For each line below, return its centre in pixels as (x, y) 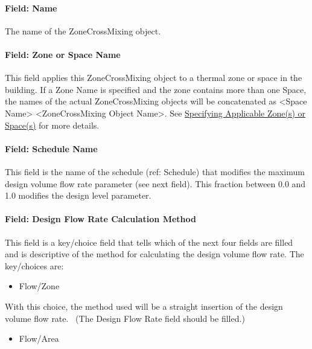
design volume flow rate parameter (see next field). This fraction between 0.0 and (155, 183)
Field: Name (31, 8)
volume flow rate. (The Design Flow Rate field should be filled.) (125, 318)
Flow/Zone (39, 286)
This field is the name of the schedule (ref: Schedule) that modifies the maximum (155, 171)
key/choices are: (34, 265)
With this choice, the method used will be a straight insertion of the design (144, 306)
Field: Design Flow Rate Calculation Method (100, 219)
